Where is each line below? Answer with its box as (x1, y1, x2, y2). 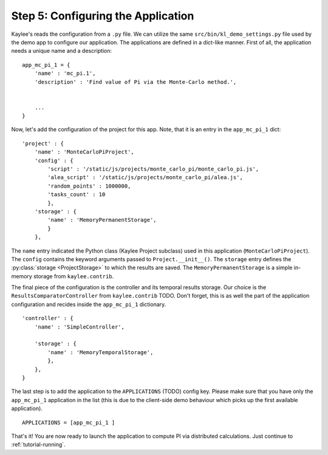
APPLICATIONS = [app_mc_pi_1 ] (22, 419, 115, 426)
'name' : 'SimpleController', (34, 323, 125, 330)
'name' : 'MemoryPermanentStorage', (47, 216, 157, 224)
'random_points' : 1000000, (47, 182, 131, 190)
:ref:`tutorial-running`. (11, 441, 66, 448)
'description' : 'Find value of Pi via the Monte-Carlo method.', (34, 78, 237, 85)
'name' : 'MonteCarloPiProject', (34, 149, 135, 156)
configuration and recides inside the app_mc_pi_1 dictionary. (11, 301, 166, 308)
